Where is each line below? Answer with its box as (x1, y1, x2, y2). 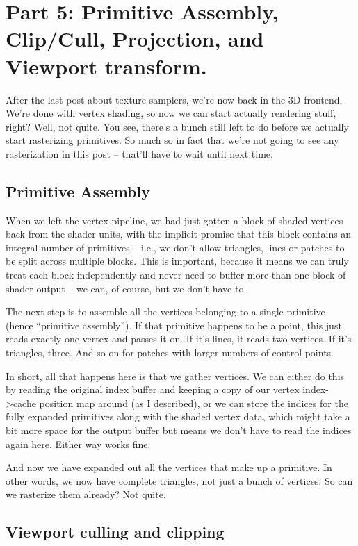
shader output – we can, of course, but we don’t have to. (6, 281, 247, 295)
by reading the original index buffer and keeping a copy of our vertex (6, 382, 300, 397)
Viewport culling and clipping (6, 521, 225, 543)
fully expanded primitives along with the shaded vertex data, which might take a (6, 409, 350, 424)
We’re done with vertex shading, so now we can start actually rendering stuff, (6, 106, 336, 120)
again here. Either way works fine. (6, 436, 151, 451)
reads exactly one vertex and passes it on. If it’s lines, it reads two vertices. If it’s (6, 331, 352, 346)
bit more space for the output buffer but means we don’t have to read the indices (6, 422, 352, 437)
